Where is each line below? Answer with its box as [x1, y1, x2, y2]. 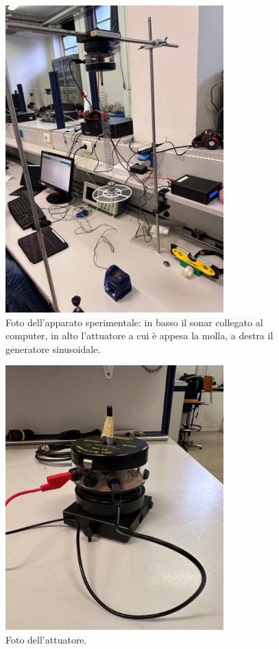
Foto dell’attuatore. [5, 632, 87, 646]
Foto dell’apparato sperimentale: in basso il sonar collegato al [5, 315, 263, 329]
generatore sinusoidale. [5, 341, 101, 356]
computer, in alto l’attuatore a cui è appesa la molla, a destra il [5, 328, 274, 343]
